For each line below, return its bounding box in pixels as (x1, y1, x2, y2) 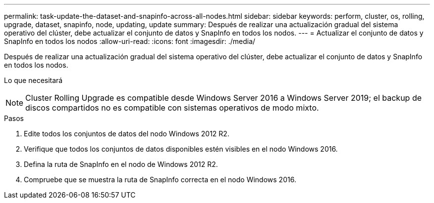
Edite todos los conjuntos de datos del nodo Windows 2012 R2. (24, 129, 229, 138)
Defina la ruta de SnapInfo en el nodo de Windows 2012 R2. (24, 160, 218, 168)
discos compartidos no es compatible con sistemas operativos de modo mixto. (25, 103, 319, 113)
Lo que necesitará (4, 76, 63, 84)
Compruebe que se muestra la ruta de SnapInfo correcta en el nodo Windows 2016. (24, 175, 296, 184)
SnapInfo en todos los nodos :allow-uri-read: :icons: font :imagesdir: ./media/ (4, 37, 256, 45)
